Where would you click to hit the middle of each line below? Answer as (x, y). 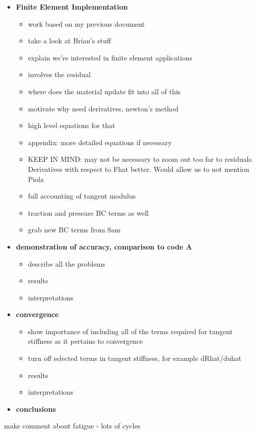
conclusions (36, 409)
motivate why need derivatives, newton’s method (103, 108)
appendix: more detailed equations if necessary (100, 142)
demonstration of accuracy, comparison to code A (104, 246)
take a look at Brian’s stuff (70, 41)
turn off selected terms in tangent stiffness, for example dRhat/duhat (135, 358)
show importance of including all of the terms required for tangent (130, 331)
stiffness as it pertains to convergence (85, 341)
